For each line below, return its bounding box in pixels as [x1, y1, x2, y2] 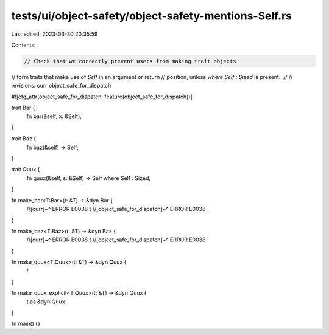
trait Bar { [11, 104, 35, 112]
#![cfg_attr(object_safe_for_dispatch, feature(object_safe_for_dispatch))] [11, 93, 193, 100]
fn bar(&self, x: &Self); [26, 112, 82, 120]
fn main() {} [11, 320, 41, 328]
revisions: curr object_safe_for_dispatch [11, 82, 111, 89]
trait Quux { [11, 166, 40, 173]
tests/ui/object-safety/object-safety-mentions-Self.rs [11, 9, 292, 22]
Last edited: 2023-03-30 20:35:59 [11, 30, 98, 38]
